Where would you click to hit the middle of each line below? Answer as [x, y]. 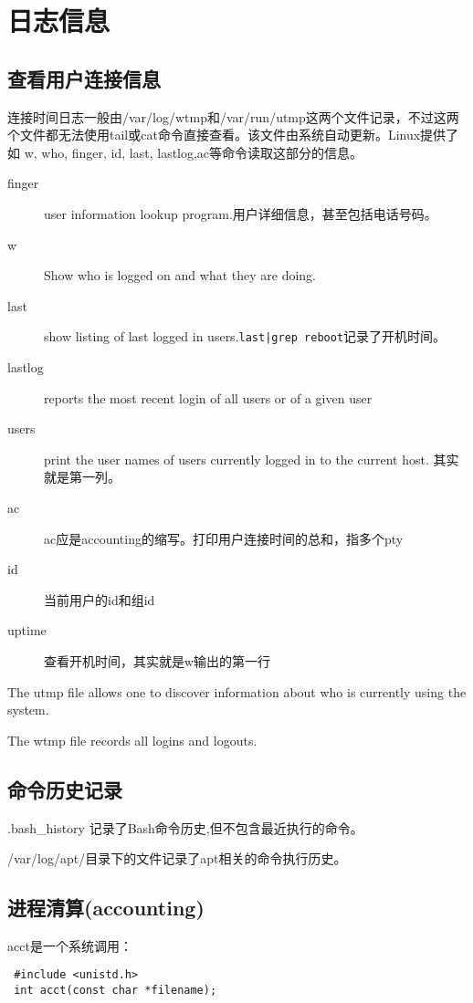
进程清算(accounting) [106, 908]
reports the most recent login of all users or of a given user [208, 397]
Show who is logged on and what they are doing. [180, 275]
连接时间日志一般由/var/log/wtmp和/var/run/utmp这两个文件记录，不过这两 [233, 116]
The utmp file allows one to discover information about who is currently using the [237, 691]
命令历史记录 [65, 789]
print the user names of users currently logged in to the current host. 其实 [252, 459]
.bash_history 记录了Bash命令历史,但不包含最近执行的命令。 [185, 827]
